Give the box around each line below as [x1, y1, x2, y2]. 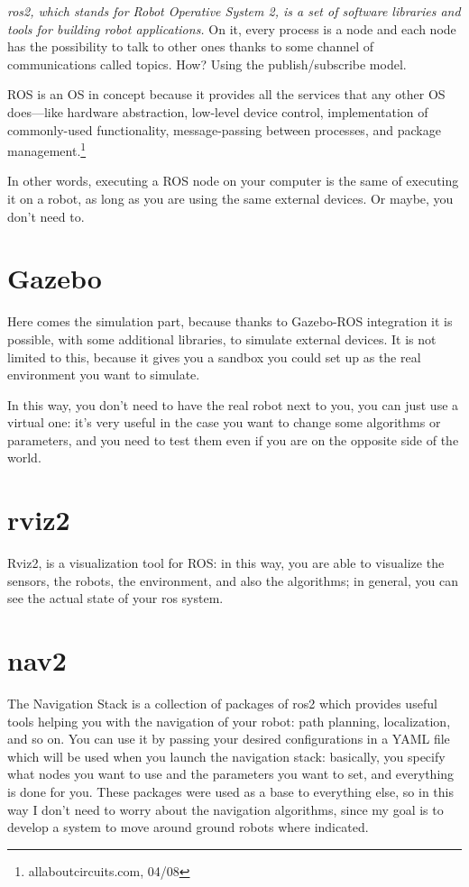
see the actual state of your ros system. [7, 589, 224, 608]
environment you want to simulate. [7, 365, 200, 384]
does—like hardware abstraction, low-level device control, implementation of [7, 102, 428, 121]
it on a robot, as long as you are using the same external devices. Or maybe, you [7, 189, 454, 207]
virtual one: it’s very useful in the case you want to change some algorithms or [7, 413, 441, 432]
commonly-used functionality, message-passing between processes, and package [7, 120, 441, 139]
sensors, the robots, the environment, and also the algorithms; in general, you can [7, 571, 458, 590]
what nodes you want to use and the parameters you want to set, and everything [7, 764, 455, 783]
